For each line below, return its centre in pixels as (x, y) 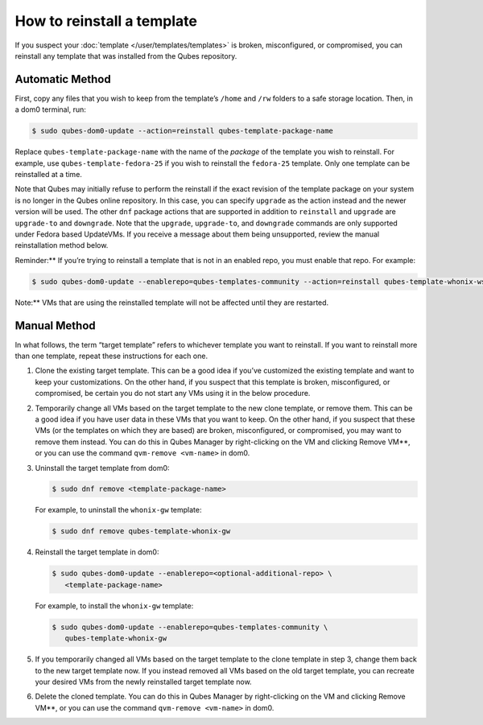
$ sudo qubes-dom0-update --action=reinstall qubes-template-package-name (183, 131)
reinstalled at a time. (48, 174)
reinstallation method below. (62, 245)
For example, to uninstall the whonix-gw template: (118, 510)
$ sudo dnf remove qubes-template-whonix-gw (141, 531)
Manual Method (55, 325)
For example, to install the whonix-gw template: (114, 606)
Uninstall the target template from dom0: (102, 468)
